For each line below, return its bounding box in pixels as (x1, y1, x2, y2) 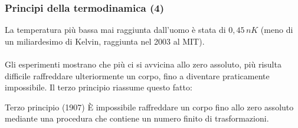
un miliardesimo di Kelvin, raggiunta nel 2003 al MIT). (5, 35, 205, 47)
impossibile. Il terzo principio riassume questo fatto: (5, 81, 192, 93)
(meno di (260, 23, 293, 36)
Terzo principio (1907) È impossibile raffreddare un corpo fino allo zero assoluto (5, 100, 294, 113)
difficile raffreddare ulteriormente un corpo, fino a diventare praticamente (5, 69, 270, 82)
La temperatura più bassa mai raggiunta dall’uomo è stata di (5, 23, 226, 36)
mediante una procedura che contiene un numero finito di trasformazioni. (5, 112, 269, 124)
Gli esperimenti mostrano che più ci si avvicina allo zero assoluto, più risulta (5, 58, 281, 70)
